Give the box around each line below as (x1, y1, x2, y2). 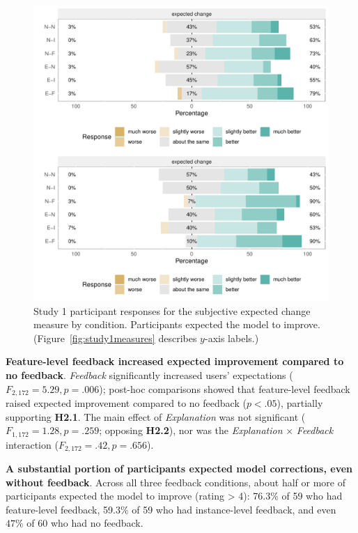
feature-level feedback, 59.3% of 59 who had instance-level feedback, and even (6, 502, 336, 516)
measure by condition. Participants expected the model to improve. (33, 317, 320, 332)
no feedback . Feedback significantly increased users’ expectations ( (6, 367, 293, 382)
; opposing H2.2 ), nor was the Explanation (99, 423, 283, 438)
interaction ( (6, 437, 59, 451)
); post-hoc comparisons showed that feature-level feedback (99, 381, 350, 396)
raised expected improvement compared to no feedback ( (6, 396, 247, 410)
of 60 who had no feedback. (26, 516, 143, 530)
